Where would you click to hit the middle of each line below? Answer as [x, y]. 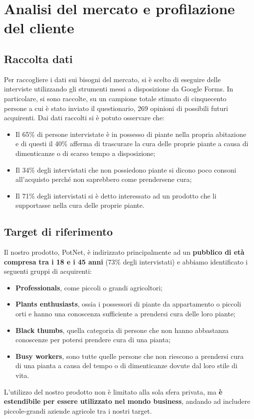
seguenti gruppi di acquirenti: [48, 271]
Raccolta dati [38, 58]
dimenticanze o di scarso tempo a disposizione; [85, 153]
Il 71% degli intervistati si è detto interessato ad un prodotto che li [116, 195]
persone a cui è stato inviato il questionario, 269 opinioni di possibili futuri [116, 108]
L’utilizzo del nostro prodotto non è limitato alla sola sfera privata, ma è [113, 391]
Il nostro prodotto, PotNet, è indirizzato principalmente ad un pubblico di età [124, 252]
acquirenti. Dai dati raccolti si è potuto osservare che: [84, 118]
